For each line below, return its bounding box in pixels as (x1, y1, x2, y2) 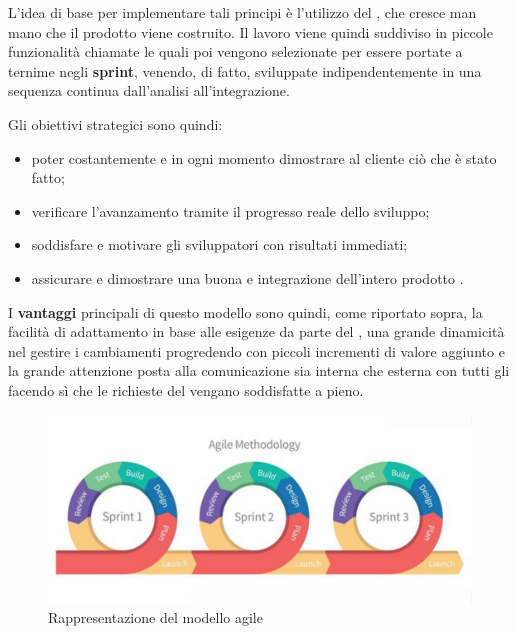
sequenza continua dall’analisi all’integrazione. (8, 80, 290, 101)
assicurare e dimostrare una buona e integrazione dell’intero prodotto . (31, 267, 464, 288)
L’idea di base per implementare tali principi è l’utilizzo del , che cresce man (8, 2, 477, 22)
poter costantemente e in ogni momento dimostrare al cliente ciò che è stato (31, 147, 497, 168)
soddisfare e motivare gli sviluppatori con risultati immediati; (31, 234, 408, 255)
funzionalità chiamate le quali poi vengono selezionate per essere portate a (8, 41, 463, 62)
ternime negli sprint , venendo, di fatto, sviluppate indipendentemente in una (8, 60, 482, 81)
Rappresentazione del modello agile (48, 606, 263, 627)
